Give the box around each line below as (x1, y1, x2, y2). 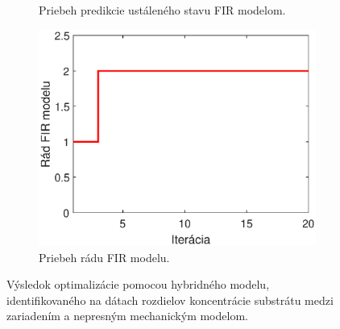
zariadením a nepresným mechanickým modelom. (6, 307, 248, 324)
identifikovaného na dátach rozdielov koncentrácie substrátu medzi (6, 291, 334, 308)
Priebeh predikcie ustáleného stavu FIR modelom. (39, 2, 286, 18)
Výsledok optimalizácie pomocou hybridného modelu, (6, 276, 270, 293)
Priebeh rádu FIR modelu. (39, 248, 170, 265)
